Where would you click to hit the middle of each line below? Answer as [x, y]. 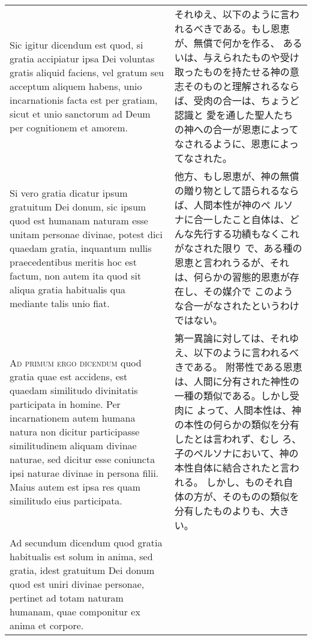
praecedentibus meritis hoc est [73, 262]
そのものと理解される [232, 86]
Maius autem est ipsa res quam [75, 486]
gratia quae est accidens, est [69, 376]
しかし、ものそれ [245, 482]
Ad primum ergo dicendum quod [76, 362]
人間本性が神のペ [232, 205]
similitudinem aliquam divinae [73, 445]
